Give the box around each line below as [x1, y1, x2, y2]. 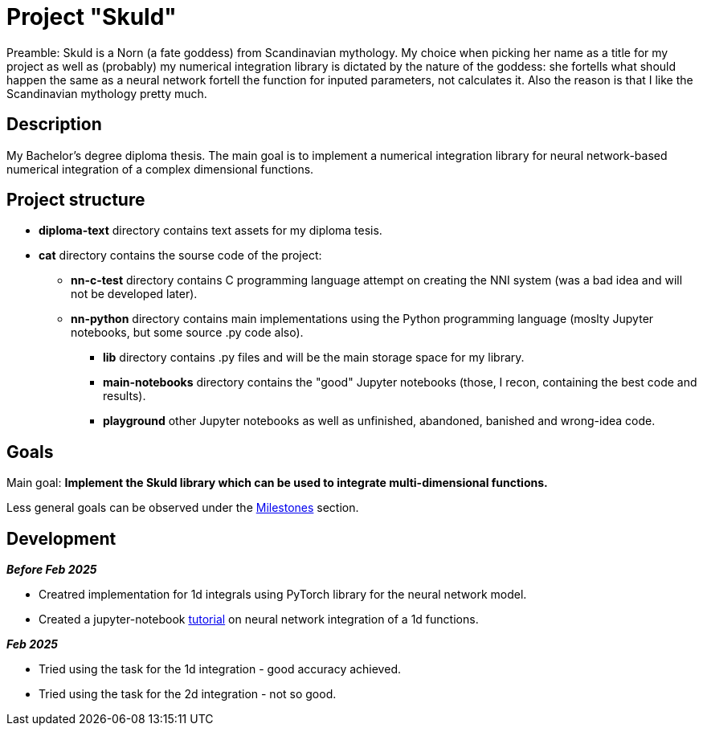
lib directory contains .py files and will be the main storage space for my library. [103, 350, 525, 365]
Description [6, 114, 102, 135]
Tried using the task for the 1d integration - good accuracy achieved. [39, 662, 401, 677]
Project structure [6, 190, 145, 211]
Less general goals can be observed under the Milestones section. [6, 501, 359, 515]
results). [103, 389, 146, 403]
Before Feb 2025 [6, 562, 97, 577]
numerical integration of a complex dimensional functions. [6, 162, 314, 176]
